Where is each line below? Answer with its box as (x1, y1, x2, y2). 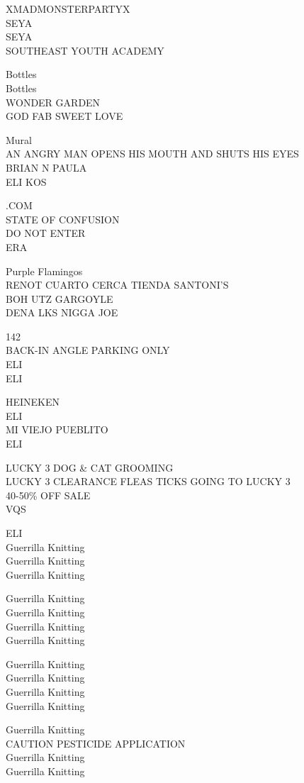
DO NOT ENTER (6, 226, 86, 240)
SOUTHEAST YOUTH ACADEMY (6, 43, 164, 57)
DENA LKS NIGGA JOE (6, 305, 118, 320)
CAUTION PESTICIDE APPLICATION (6, 735, 186, 750)
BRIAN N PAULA (6, 160, 87, 174)
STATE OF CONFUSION (6, 211, 120, 226)
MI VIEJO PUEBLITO (6, 422, 108, 437)
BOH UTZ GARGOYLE (6, 291, 113, 306)
